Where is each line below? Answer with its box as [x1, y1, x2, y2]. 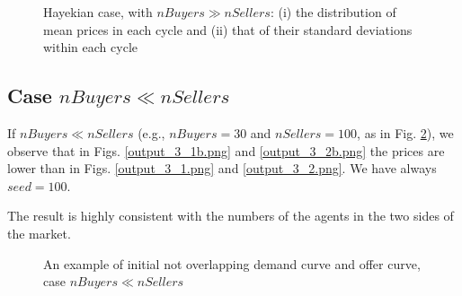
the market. [7, 223, 71, 242]
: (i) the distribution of [270, 3, 396, 21]
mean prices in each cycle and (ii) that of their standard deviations [43, 20, 413, 39]
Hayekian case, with [43, 3, 153, 21]
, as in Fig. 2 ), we [357, 123, 454, 142]
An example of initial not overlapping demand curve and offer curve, [43, 254, 421, 273]
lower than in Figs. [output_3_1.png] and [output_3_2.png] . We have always [7, 159, 437, 178]
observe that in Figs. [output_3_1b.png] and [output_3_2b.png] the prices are [7, 141, 445, 160]
